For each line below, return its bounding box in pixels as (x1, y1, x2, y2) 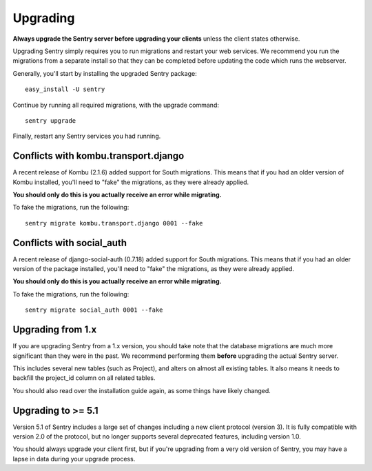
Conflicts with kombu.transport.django (12, 150, 185, 162)
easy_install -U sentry (25, 86, 105, 93)
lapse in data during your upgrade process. (12, 454, 136, 463)
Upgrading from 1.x (12, 324, 97, 336)
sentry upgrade (25, 117, 76, 124)
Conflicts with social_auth (12, 237, 127, 248)
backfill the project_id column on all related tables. (12, 374, 156, 382)
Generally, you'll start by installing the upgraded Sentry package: (12, 69, 197, 77)
